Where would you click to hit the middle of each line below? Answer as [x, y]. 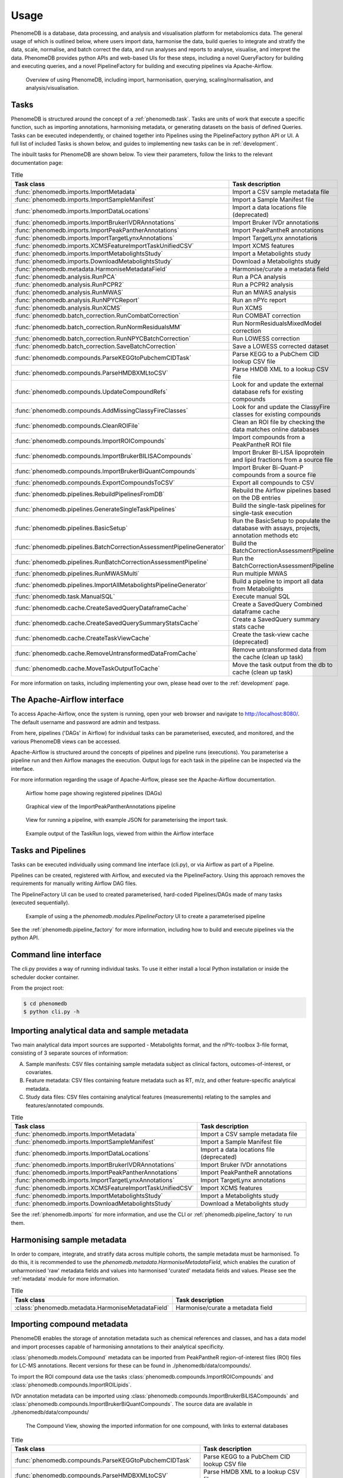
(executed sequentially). [40, 903]
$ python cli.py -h [51, 1012]
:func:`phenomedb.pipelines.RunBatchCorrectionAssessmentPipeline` [112, 562]
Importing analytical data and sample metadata [100, 1031]
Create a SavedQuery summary [276, 619]
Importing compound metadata [69, 1324]
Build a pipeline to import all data [278, 581]
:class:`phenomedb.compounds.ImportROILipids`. [71, 1385]
